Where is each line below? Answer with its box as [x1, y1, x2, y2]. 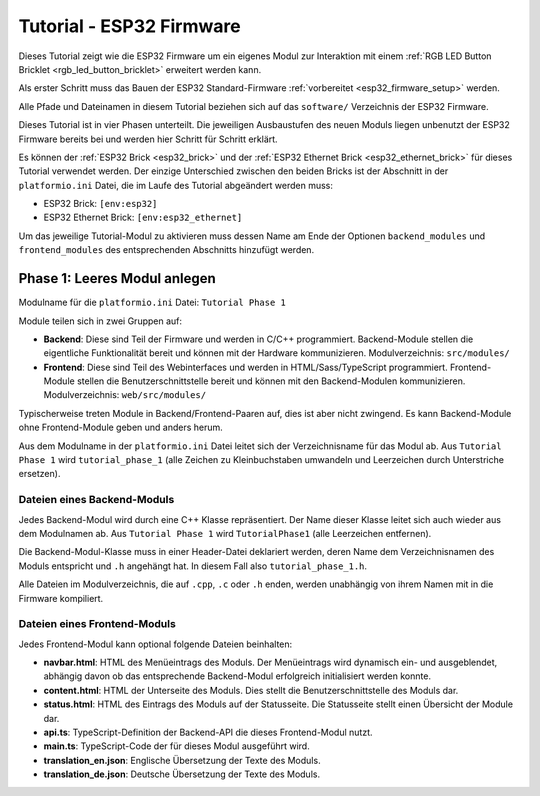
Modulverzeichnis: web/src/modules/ [43, 389, 207, 401]
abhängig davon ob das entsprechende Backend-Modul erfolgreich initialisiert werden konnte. [43, 670, 432, 682]
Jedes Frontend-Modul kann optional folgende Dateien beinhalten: [18, 638, 293, 650]
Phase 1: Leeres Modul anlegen [18, 270, 217, 287]
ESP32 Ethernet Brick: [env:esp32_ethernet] [43, 211, 243, 224]
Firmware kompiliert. [18, 592, 104, 604]
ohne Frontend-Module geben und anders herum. [18, 421, 224, 434]
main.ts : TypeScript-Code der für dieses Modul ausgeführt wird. [43, 740, 310, 752]
